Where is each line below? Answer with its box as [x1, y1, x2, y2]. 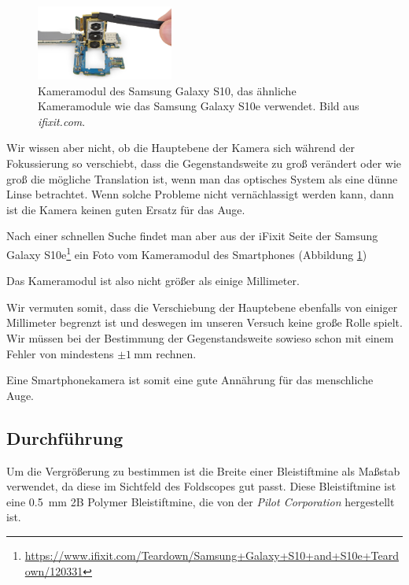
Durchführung [6, 425, 123, 450]
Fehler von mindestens [6, 345, 114, 361]
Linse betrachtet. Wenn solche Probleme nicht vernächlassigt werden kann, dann [6, 186, 394, 202]
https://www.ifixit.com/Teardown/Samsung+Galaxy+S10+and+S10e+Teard [24, 546, 400, 563]
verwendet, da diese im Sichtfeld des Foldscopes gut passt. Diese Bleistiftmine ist [6, 478, 396, 494]
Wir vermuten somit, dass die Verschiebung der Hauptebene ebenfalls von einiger [6, 298, 398, 315]
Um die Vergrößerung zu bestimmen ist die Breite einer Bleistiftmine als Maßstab [6, 462, 400, 479]
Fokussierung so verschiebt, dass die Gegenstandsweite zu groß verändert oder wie [6, 155, 401, 172]
